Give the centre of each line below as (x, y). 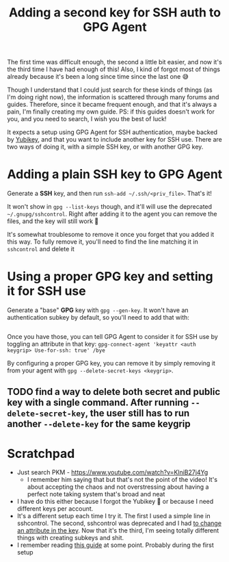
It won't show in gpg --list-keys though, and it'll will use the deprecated (110, 207)
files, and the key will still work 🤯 (53, 221)
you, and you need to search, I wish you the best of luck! (87, 119)
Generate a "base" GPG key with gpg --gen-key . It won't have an (98, 310)
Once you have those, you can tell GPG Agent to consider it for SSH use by (113, 337)
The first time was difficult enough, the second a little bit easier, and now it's (114, 62)
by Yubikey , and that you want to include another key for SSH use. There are (114, 140)
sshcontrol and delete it (41, 249)
